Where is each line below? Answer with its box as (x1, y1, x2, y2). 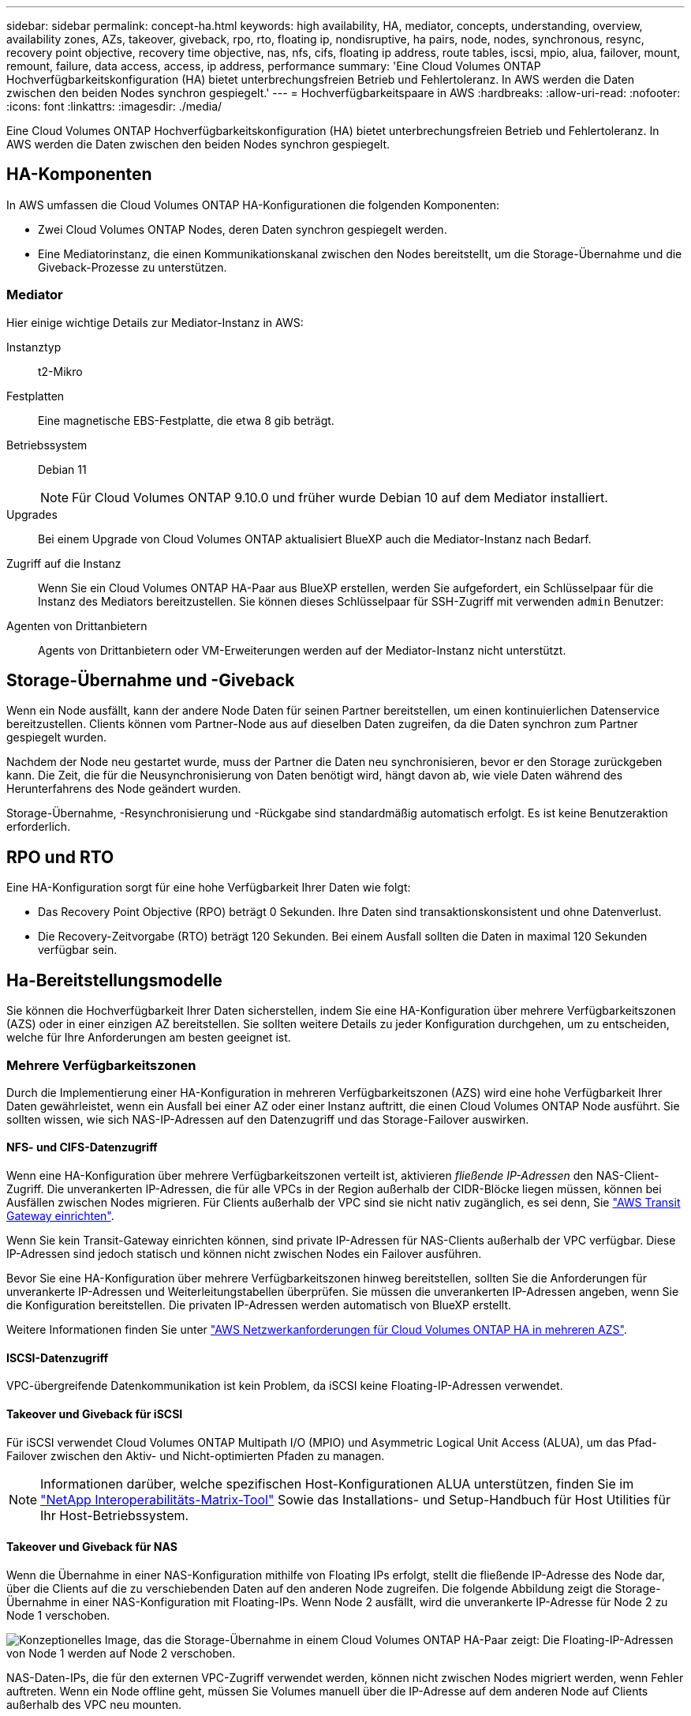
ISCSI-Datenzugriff (6, 1350, 109, 1365)
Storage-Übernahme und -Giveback (6, 670, 295, 691)
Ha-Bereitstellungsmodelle (6, 970, 222, 990)
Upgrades (6, 507, 58, 521)
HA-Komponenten (6, 164, 152, 185)
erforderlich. (6, 820, 71, 834)
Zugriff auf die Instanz (6, 556, 121, 570)
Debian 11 (38, 462, 87, 476)
